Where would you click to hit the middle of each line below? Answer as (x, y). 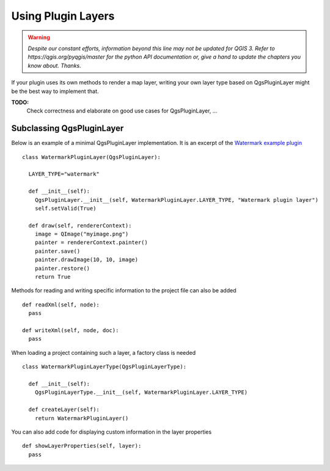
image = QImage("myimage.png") (82, 234)
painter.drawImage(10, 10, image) (86, 260)
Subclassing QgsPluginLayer (68, 128)
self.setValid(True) (65, 208)
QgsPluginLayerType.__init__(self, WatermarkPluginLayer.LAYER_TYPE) (141, 392)
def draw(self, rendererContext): (80, 225)
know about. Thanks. (55, 65)
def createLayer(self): (64, 410)
